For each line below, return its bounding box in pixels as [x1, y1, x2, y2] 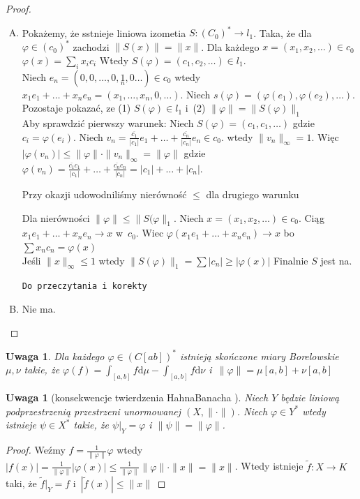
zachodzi [73, 39, 110, 54]
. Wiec [135, 225, 164, 240]
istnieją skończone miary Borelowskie [179, 348, 339, 363]
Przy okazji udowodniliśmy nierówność [22, 186, 187, 201]
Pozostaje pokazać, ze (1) [22, 100, 131, 115]
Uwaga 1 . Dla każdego [6, 348, 105, 363]
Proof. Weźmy [6, 442, 66, 457]
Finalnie [273, 253, 308, 267]
